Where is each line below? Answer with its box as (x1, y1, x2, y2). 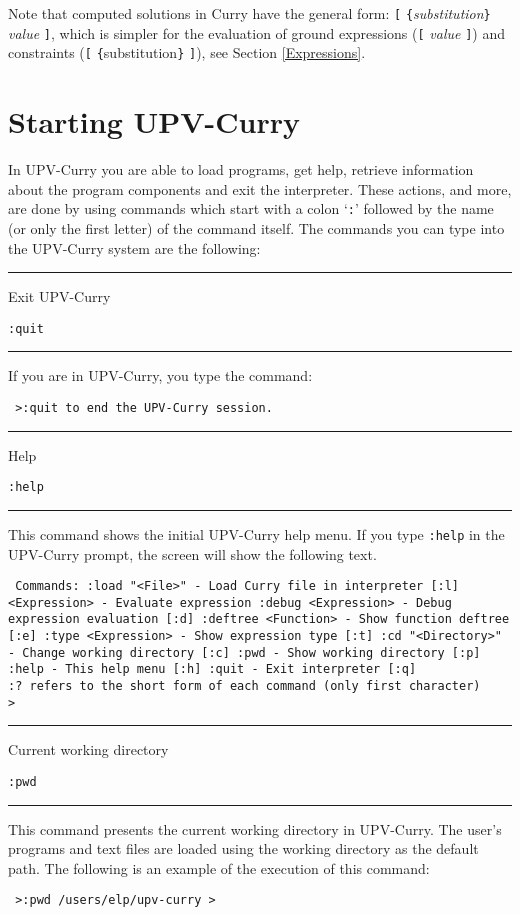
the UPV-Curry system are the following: (8, 237, 261, 258)
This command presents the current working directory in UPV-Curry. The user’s (8, 818, 502, 839)
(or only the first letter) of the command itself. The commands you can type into (8, 217, 505, 238)
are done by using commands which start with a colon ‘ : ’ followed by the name (8, 198, 494, 219)
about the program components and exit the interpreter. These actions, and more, (8, 178, 512, 199)
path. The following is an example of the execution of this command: (8, 857, 430, 878)
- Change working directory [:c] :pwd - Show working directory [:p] (8, 645, 481, 660)
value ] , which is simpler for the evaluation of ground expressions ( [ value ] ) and (8, 22, 505, 43)
